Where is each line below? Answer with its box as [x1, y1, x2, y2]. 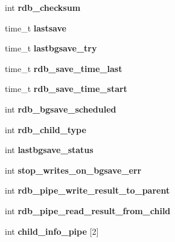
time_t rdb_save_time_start [5, 82, 127, 95]
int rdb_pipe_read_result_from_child [5, 204, 171, 217]
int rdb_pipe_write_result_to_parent [5, 184, 170, 197]
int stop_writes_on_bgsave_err [5, 163, 142, 176]
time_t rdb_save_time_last [5, 62, 122, 74]
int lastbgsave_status [5, 143, 94, 156]
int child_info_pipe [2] [5, 224, 99, 237]
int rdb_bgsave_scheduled [5, 102, 116, 115]
